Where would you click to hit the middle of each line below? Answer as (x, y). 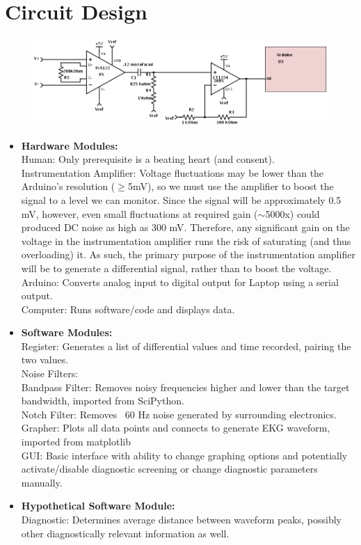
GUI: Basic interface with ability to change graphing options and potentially (184, 455)
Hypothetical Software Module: (98, 506)
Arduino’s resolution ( (68, 186)
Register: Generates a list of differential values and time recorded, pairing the (186, 346)
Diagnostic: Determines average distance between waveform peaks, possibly (181, 520)
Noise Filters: (50, 373)
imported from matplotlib (76, 442)
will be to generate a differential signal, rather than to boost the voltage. (176, 268)
